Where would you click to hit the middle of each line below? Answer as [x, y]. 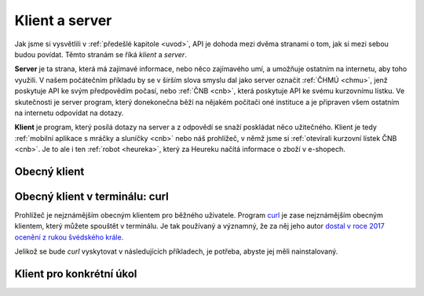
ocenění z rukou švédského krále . [69, 237]
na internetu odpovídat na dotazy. [69, 113]
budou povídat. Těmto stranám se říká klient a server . [101, 54]
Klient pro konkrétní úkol [76, 274]
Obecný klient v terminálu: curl [91, 196]
